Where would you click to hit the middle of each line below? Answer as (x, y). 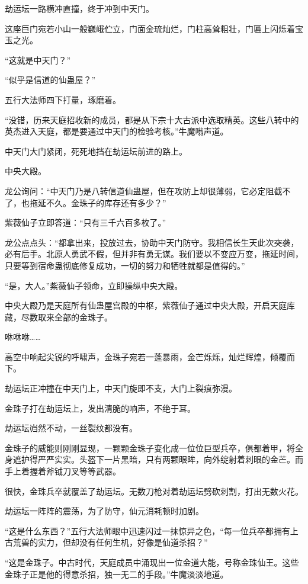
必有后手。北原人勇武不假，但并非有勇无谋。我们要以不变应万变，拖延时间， (154, 254)
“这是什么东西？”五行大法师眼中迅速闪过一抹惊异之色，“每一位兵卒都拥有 (147, 530)
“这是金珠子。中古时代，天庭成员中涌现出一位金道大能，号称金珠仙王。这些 (152, 562)
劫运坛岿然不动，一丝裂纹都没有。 (71, 428)
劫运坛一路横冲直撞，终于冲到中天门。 (79, 8)
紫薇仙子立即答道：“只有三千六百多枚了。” (86, 222)
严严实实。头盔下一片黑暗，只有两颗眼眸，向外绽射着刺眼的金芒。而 (170, 459)
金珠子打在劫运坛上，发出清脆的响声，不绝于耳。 (100, 408)
